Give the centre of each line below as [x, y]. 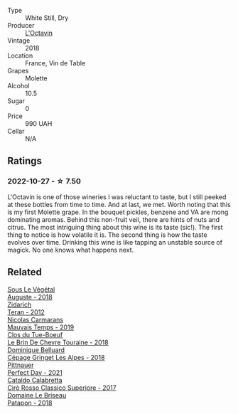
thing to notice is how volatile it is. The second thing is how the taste [107, 235]
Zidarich [20, 304]
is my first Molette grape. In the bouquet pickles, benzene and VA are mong [118, 212]
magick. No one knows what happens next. [71, 250]
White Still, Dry [47, 18]
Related [25, 272]
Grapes [18, 71]
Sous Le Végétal [31, 289]
